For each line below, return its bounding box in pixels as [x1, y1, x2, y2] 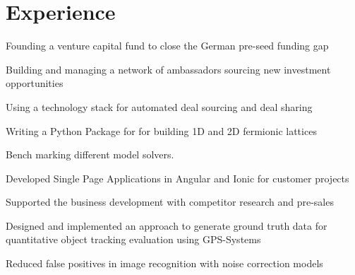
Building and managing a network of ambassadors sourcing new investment [6, 62, 331, 76]
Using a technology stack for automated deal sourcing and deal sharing [6, 99, 313, 114]
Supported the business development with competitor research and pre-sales [6, 194, 334, 209]
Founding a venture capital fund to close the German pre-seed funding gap [6, 38, 329, 53]
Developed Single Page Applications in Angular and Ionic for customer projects [6, 170, 349, 185]
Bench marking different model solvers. [6, 147, 174, 162]
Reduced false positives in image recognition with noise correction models [6, 256, 323, 271]
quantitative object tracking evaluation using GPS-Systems [6, 232, 261, 247]
